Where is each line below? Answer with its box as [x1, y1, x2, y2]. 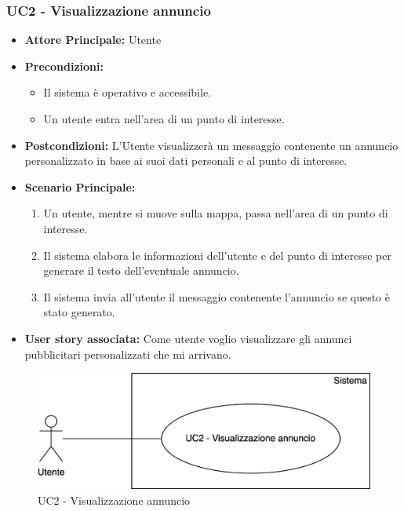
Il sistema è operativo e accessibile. [43, 84, 211, 100]
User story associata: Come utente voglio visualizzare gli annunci [24, 330, 352, 346]
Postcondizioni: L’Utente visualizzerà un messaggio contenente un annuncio [24, 137, 399, 153]
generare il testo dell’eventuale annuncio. [43, 262, 239, 279]
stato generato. [43, 304, 115, 320]
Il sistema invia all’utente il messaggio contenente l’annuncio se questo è [43, 288, 390, 305]
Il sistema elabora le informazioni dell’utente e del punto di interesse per [43, 246, 391, 263]
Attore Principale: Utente [24, 31, 162, 48]
